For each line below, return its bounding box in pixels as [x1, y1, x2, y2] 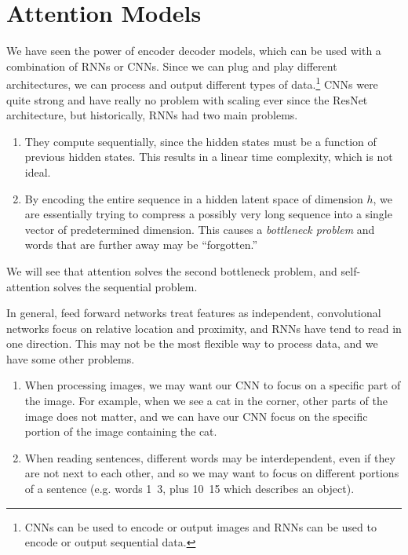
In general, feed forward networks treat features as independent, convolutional [6, 305, 381, 321]
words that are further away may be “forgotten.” [24, 236, 258, 253]
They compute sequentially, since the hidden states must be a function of [24, 133, 377, 149]
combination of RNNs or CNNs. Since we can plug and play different [6, 57, 337, 74]
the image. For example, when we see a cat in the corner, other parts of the [24, 393, 388, 409]
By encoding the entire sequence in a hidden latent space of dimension [24, 190, 363, 206]
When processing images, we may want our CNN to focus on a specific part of [24, 377, 401, 393]
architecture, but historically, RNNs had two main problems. [6, 107, 298, 123]
